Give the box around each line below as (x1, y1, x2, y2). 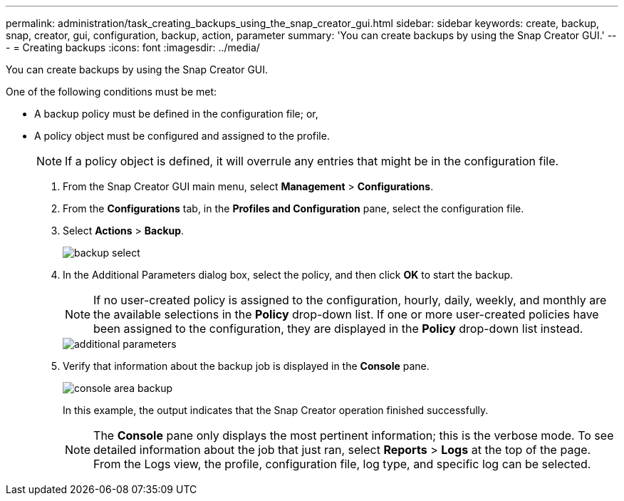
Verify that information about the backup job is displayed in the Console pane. (63, 360, 430, 372)
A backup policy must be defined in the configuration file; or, (34, 108, 318, 120)
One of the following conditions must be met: (6, 86, 217, 98)
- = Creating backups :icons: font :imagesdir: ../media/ (6, 41, 260, 53)
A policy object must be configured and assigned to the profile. (34, 130, 330, 142)
